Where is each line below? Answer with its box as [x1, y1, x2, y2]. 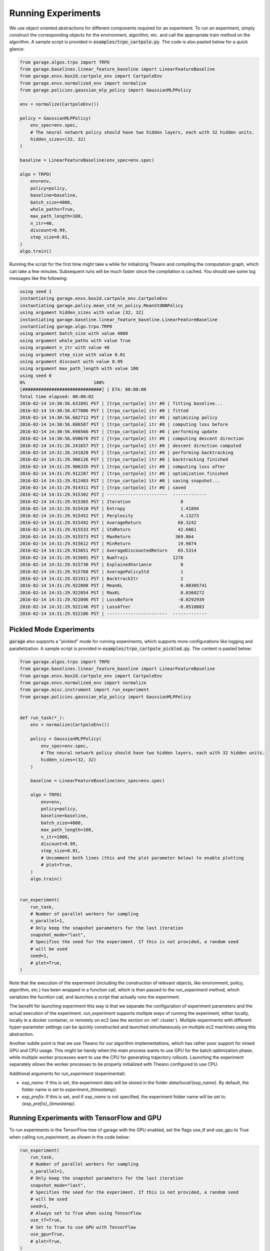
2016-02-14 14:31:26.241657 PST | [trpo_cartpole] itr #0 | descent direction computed [19, 443, 241, 448]
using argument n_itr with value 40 [19, 345, 110, 350]
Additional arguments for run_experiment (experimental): [9, 1070, 126, 1076]
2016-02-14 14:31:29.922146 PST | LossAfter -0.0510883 [19, 603, 204, 609]
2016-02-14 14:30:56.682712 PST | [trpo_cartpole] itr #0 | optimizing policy [19, 415, 217, 420]
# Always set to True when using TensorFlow [30, 1210, 141, 1216]
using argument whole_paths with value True [19, 338, 131, 343]
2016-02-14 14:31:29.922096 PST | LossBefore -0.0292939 [19, 597, 204, 602]
